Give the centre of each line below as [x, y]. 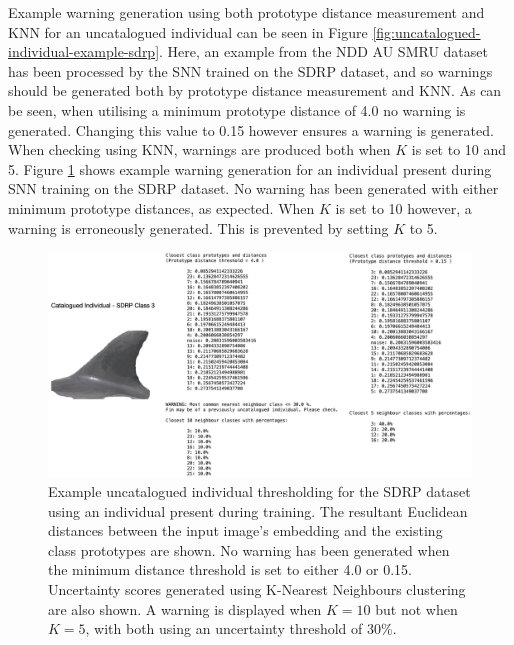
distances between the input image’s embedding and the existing [245, 530]
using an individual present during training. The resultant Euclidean [258, 510]
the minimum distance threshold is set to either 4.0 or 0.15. [230, 569]
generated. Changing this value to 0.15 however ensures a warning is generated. [251, 129]
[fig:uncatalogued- [426, 31]
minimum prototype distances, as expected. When [161, 207]
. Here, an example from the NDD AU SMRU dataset [323, 51]
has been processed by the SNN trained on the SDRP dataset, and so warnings [250, 70]
